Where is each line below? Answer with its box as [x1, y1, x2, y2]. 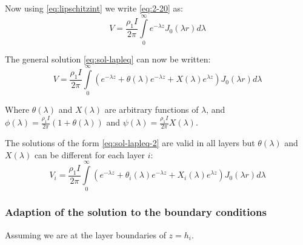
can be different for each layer [34, 148, 145, 161]
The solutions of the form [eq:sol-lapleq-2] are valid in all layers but [5, 136, 255, 149]
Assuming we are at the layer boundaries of [5, 228, 166, 241]
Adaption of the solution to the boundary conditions [5, 204, 267, 220]
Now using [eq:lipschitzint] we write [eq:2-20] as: [5, 2, 183, 14]
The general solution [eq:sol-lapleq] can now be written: [5, 52, 211, 65]
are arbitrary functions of [104, 103, 199, 116]
